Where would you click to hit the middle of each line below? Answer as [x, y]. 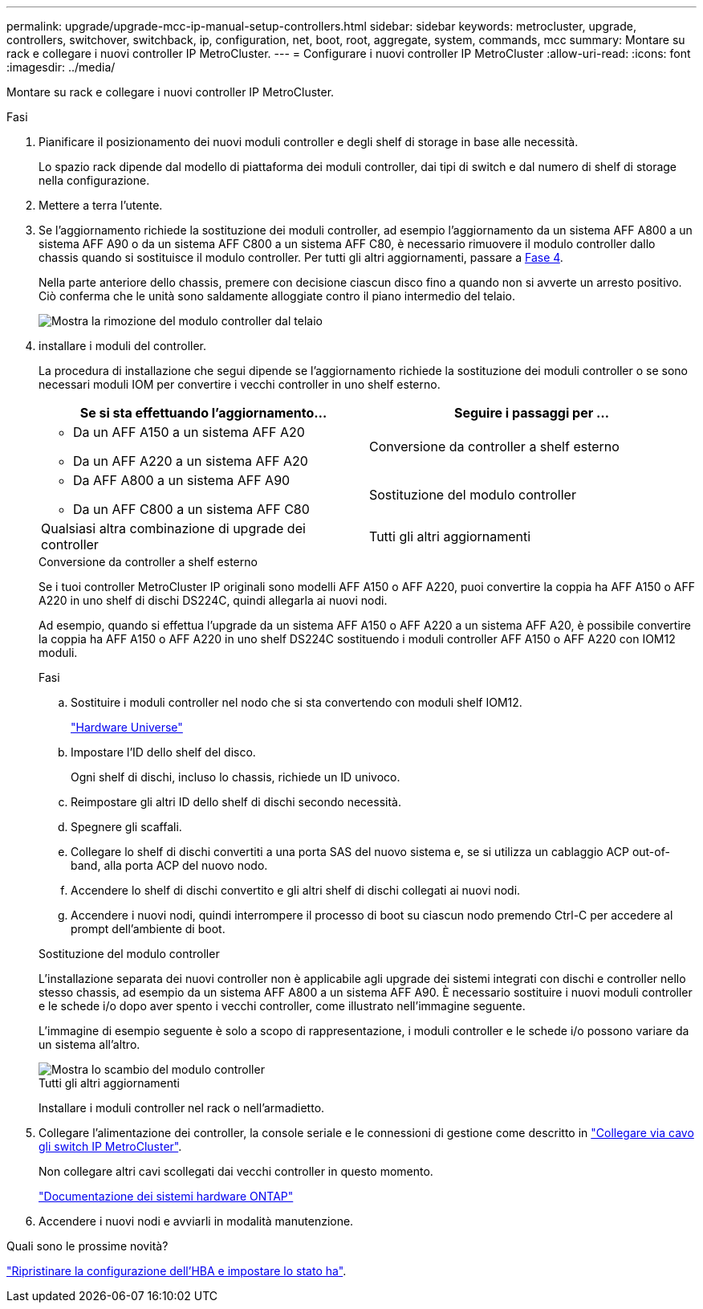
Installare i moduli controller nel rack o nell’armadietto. [182, 1108]
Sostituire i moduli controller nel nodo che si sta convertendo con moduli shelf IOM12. [297, 702]
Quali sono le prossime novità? [87, 1246]
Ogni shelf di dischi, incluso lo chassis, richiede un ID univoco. [236, 777]
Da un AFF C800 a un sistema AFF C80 [191, 509]
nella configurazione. [94, 180]
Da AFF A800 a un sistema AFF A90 [182, 480]
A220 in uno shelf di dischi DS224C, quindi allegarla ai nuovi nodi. [213, 600]
